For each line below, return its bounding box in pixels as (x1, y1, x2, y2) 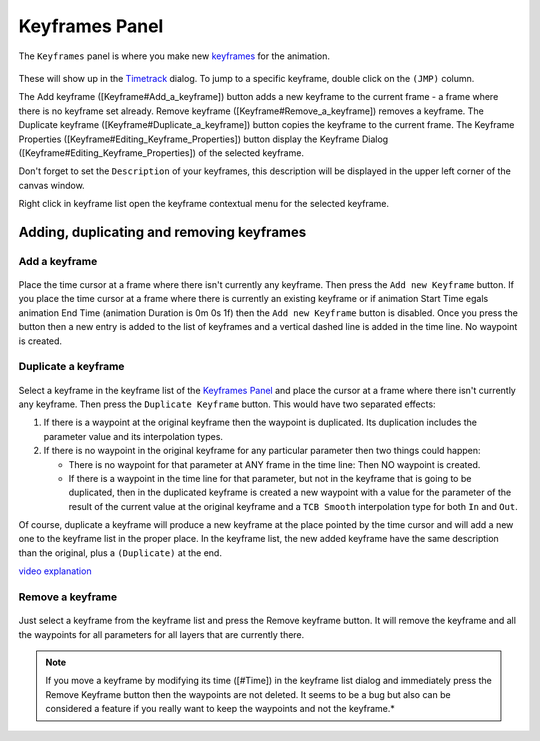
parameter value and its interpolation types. (43, 430, 224, 442)
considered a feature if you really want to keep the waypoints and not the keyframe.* (45, 703, 395, 715)
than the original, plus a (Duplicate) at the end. (18, 546, 222, 559)
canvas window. (18, 179, 85, 191)
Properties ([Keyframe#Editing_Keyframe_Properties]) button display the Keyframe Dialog (18, 133, 389, 145)
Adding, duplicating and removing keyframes (18, 223, 307, 240)
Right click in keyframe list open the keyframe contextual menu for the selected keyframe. (18, 198, 390, 210)
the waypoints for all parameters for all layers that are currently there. (18, 628, 305, 640)
